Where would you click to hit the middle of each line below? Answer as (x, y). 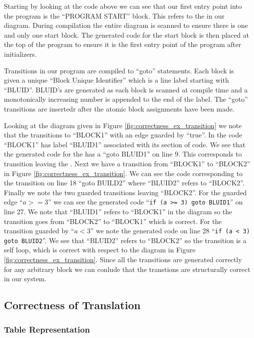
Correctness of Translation (72, 305)
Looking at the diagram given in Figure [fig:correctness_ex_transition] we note (123, 125)
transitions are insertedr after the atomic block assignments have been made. (119, 108)
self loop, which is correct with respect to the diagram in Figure (100, 250)
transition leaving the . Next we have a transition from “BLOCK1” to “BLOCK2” (127, 163)
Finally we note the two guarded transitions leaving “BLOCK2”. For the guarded (126, 192)
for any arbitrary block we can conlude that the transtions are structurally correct (127, 269)
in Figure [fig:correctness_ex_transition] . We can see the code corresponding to (123, 173)
